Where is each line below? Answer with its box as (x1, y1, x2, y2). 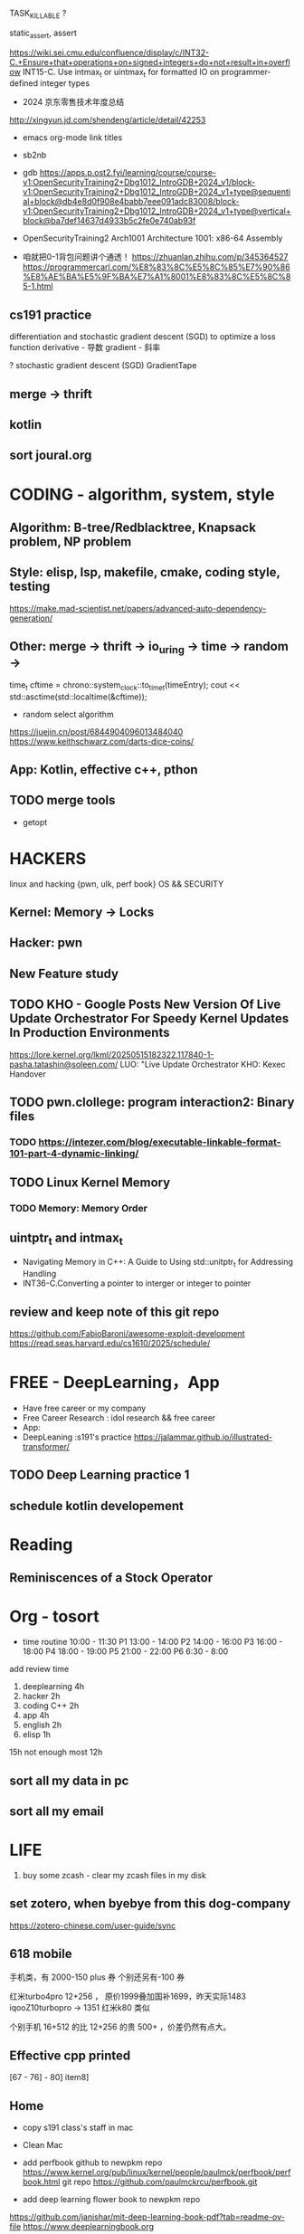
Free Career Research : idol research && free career (22, 1412, 216, 1423)
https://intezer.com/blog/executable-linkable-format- (38, 1136, 281, 1148)
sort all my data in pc (9, 1773, 129, 1788)
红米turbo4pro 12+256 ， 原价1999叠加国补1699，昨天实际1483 (9, 1991, 247, 2001)
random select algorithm (22, 708, 115, 719)
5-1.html (22, 280, 53, 292)
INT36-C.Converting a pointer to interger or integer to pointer (22, 1278, 252, 1288)
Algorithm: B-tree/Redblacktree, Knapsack (9, 519, 256, 535)
